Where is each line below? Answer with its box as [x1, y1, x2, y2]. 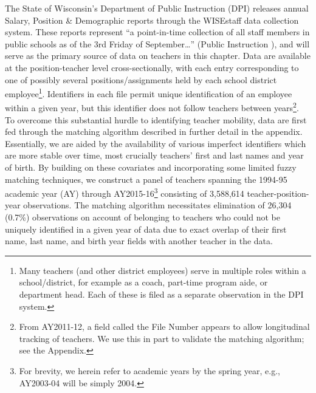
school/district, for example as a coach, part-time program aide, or [19, 276, 268, 289]
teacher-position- [247, 186, 309, 199]
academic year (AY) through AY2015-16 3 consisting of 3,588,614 [5, 185, 244, 199]
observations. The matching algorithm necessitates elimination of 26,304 [23, 199, 292, 211]
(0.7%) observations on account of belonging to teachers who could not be [5, 211, 280, 224]
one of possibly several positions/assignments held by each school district [5, 73, 277, 86]
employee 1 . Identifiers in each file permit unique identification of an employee [5, 86, 292, 100]
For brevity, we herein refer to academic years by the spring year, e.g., [19, 364, 280, 377]
